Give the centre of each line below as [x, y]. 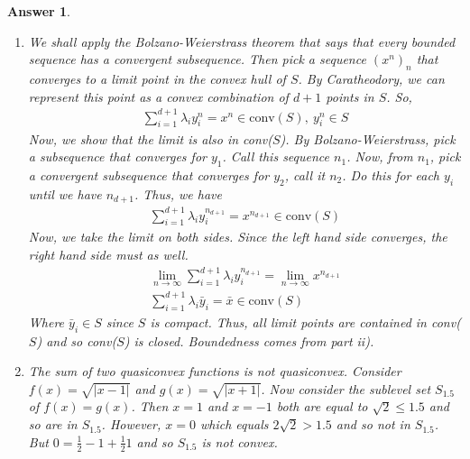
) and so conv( [77, 340]
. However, [131, 424]
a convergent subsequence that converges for [149, 174]
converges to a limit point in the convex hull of [157, 78]
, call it [305, 174]
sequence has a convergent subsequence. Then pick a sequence [197, 59]
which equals [234, 424]
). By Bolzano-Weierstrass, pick [368, 138]
